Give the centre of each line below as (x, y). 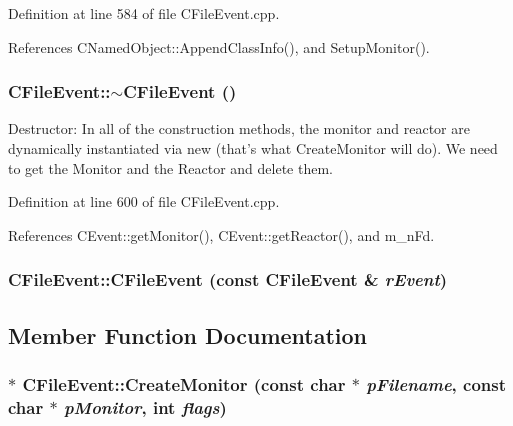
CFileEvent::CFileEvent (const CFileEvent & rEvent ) (228, 279)
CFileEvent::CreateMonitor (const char (184, 383)
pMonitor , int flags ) (145, 406)
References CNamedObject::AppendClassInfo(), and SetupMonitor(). (219, 46)
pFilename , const (436, 383)
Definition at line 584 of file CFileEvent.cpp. (144, 13)
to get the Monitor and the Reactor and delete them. (170, 167)
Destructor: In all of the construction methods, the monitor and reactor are (239, 128)
